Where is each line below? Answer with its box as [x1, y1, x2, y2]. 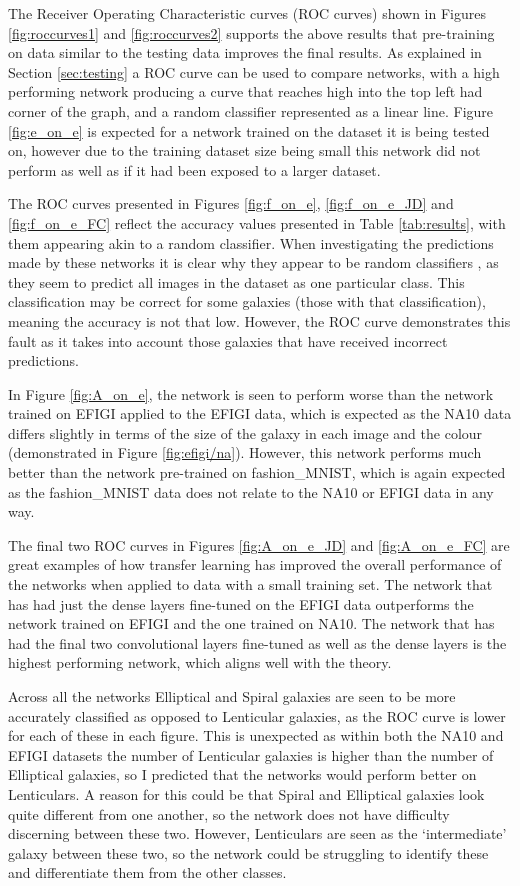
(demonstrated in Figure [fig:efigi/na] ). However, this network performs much [8, 442, 482, 463]
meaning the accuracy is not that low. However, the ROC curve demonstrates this [8, 310, 511, 331]
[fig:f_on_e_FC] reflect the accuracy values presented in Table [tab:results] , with [8, 212, 506, 233]
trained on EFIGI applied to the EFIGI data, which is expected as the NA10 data [8, 403, 512, 424]
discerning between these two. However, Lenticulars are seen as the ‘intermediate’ [8, 823, 507, 844]
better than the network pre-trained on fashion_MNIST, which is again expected [8, 462, 506, 483]
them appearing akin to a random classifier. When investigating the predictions [8, 232, 494, 253]
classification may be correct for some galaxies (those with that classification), [8, 291, 486, 312]
